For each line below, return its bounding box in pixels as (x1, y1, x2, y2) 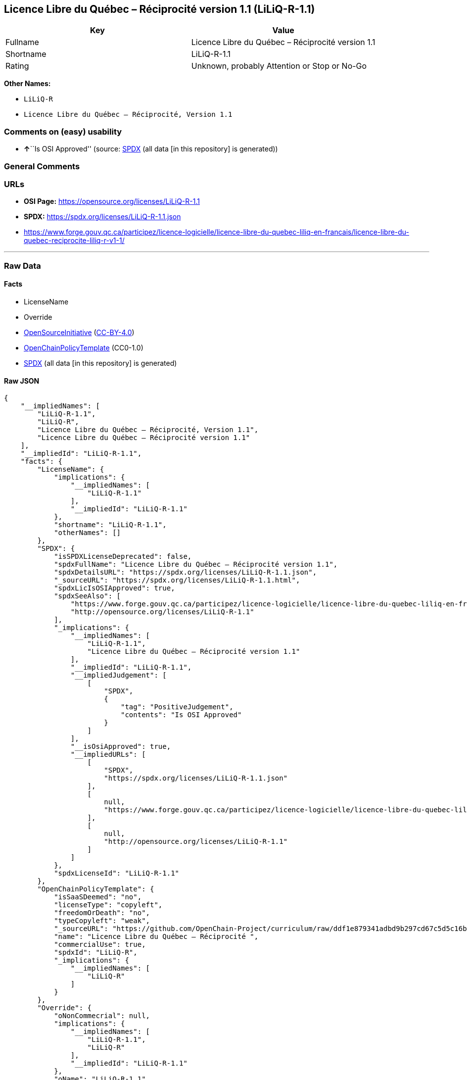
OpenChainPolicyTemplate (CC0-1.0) (24, 343, 143, 352)
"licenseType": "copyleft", (54, 901, 163, 909)
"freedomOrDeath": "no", (54, 909, 150, 917)
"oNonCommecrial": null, (54, 1012, 150, 1020)
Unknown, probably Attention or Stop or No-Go (191, 61, 367, 71)
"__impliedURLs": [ (70, 750, 146, 759)
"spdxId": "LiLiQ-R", (54, 948, 138, 957)
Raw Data (4, 260, 41, 271)
